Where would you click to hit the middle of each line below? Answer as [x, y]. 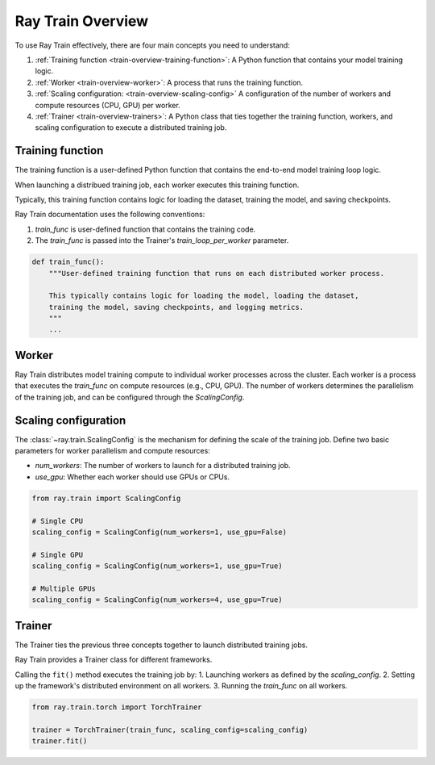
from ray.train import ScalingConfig [106, 498]
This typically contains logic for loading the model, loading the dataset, [204, 296]
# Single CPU [58, 521]
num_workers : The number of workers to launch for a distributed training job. [163, 466]
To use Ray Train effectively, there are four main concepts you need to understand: [152, 45]
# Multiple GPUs [64, 588]
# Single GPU [58, 554]
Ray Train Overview [82, 21]
